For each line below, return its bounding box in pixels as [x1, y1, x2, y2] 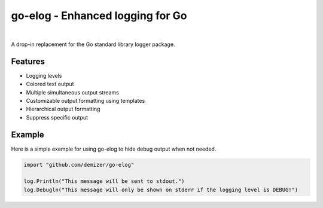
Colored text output [26, 81, 74, 88]
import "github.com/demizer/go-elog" [23, 161, 135, 168]
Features [11, 56, 45, 66]
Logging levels [26, 72, 62, 79]
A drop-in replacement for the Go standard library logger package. [11, 41, 175, 48]
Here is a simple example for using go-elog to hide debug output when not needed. [11, 145, 217, 152]
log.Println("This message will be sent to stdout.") [23, 178, 185, 185]
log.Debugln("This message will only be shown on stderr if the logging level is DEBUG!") [23, 186, 298, 193]
